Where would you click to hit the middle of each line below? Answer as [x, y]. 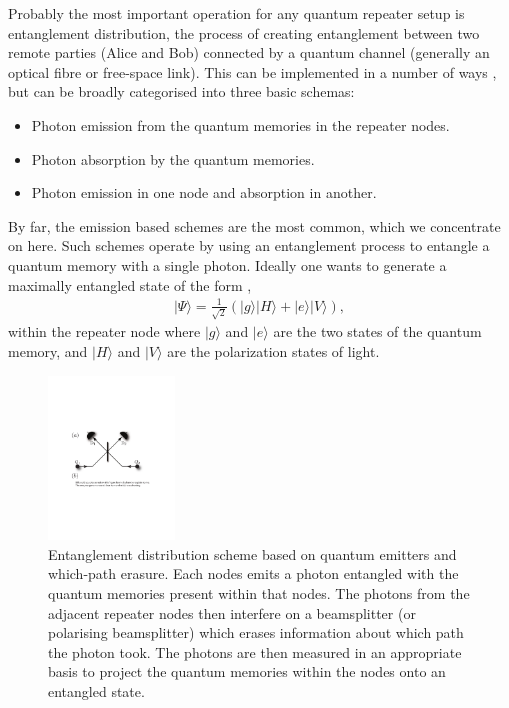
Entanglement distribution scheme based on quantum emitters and [252, 553]
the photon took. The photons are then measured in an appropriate [255, 651]
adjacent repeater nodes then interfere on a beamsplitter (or [232, 612]
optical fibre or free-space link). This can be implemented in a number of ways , [252, 71]
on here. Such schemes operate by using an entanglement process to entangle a [249, 245]
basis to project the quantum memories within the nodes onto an [247, 671]
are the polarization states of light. [273, 350]
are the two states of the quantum [377, 331]
